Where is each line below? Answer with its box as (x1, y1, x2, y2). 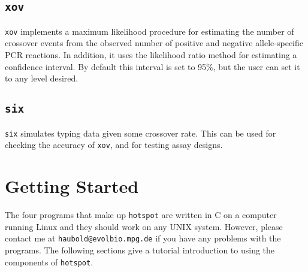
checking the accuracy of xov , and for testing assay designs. (5, 138, 223, 151)
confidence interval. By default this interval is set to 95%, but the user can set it (5, 60, 300, 72)
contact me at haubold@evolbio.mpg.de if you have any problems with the (5, 232, 281, 244)
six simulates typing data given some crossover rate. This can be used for (5, 126, 276, 139)
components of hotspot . (5, 255, 93, 268)
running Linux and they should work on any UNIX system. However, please (5, 220, 283, 232)
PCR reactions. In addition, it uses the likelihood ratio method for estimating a (5, 49, 297, 61)
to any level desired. (5, 72, 78, 84)
